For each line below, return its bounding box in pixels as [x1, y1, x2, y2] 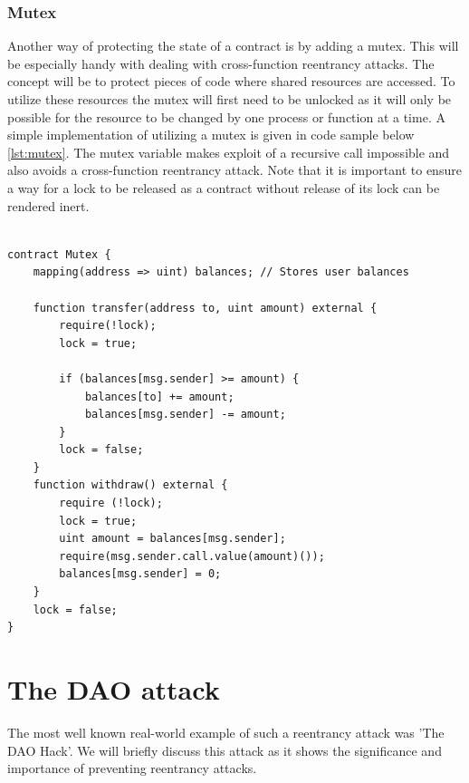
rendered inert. [7, 196, 90, 215]
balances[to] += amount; [84, 390, 234, 403]
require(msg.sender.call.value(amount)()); [59, 549, 325, 563]
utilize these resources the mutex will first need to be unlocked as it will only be [7, 90, 452, 108]
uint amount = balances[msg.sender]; [59, 532, 286, 546]
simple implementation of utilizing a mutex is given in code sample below [7, 125, 415, 144]
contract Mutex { [7, 247, 111, 261]
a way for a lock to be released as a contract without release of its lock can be [7, 178, 440, 197]
